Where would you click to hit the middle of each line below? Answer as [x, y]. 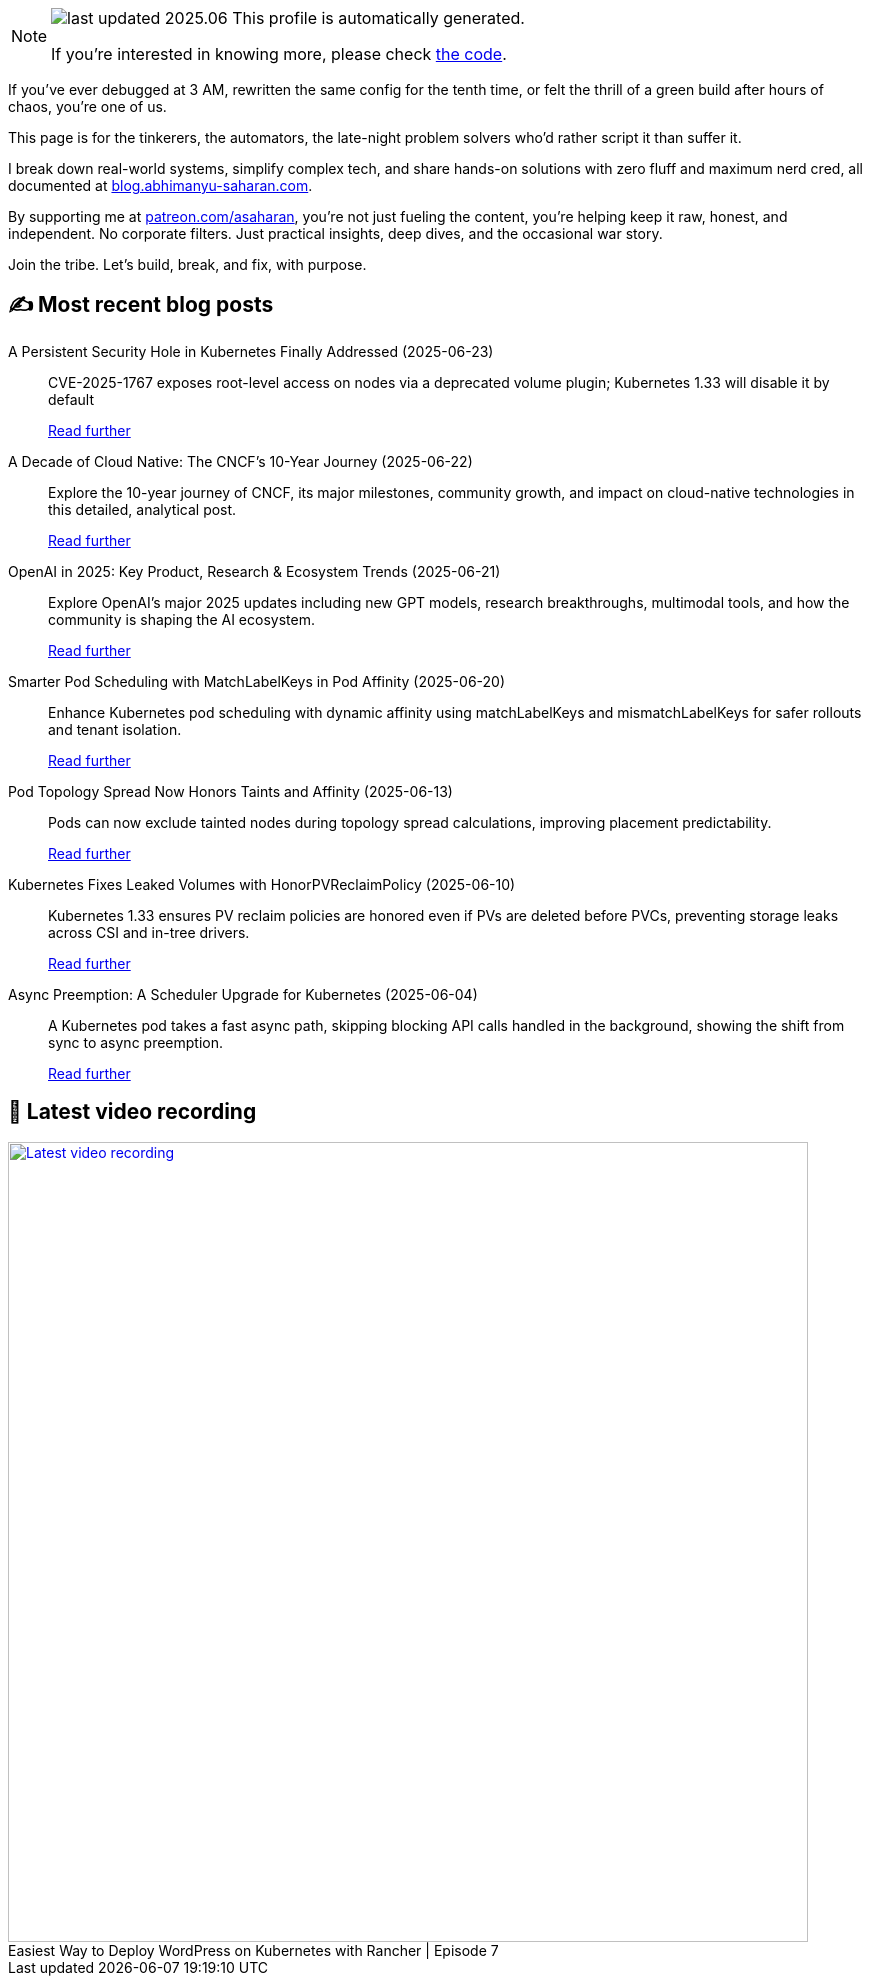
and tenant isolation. [115, 729]
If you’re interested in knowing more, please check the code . [279, 54]
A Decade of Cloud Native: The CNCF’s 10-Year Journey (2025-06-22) [240, 461]
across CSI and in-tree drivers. [149, 932]
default [71, 399]
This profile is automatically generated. [378, 18]
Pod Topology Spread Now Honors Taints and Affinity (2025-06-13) [230, 791]
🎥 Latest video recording [132, 1112]
